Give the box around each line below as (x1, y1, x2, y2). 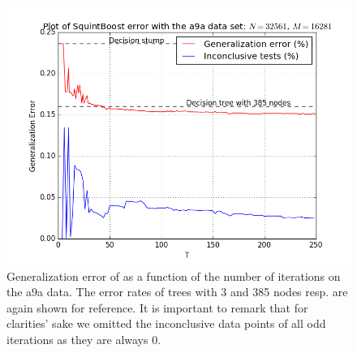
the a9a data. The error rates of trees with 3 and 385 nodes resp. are (6, 283, 348, 300)
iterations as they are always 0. (6, 330, 161, 347)
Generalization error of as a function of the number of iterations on (6, 267, 341, 284)
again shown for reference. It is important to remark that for (6, 299, 308, 316)
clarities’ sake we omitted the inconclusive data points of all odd (6, 315, 326, 332)
